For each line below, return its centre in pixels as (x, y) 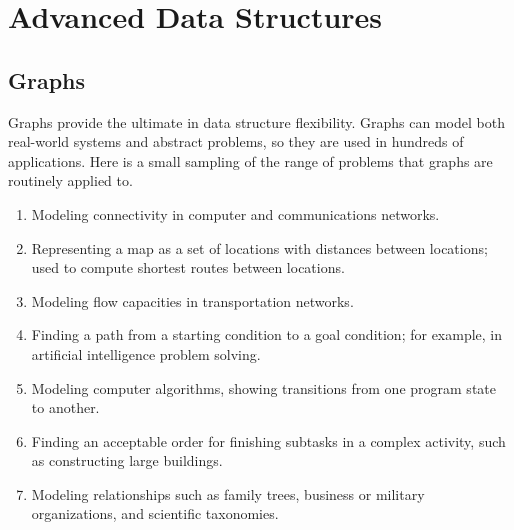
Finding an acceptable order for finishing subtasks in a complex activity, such (268, 440)
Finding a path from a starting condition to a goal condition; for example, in (267, 334)
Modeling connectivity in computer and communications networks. (235, 213)
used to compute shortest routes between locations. (188, 267)
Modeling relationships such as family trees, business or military (228, 493)
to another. (65, 407)
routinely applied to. (70, 180)
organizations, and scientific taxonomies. (155, 513)
